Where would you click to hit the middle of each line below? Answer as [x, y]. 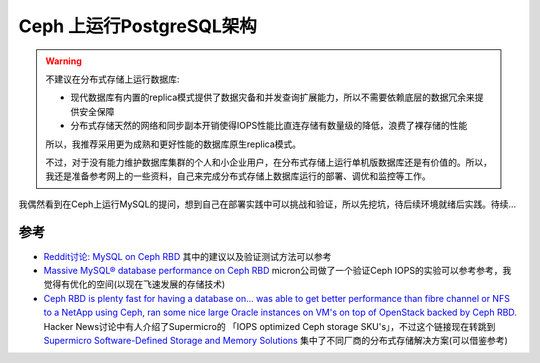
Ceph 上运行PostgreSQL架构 [137, 26]
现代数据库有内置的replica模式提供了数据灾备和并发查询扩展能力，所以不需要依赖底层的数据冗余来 [272, 97]
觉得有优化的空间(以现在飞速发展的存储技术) [134, 284]
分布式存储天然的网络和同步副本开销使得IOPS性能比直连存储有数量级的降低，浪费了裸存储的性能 [269, 126]
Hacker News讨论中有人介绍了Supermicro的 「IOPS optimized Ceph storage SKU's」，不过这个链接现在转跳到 [269, 326]
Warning [63, 61]
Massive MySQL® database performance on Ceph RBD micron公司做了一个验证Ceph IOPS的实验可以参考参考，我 [277, 270]
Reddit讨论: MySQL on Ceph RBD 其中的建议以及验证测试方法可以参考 [187, 256]
